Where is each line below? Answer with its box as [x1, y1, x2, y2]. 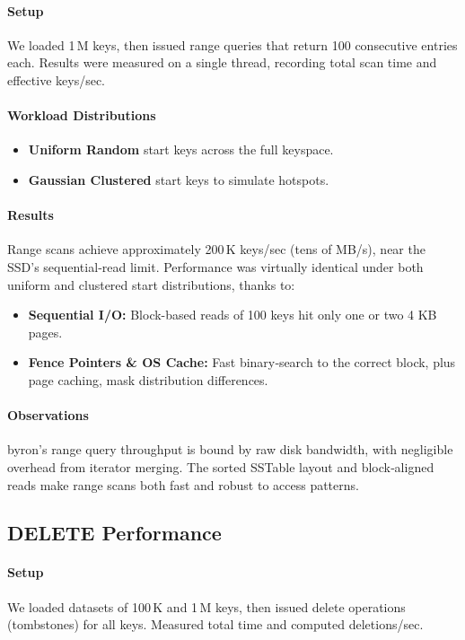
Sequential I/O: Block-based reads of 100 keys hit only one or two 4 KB [28, 305, 437, 324]
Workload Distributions [7, 106, 156, 125]
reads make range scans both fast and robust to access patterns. [7, 475, 359, 494]
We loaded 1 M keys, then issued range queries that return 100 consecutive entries [7, 35, 458, 54]
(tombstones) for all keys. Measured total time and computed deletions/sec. [7, 615, 424, 634]
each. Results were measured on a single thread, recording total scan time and [7, 53, 437, 72]
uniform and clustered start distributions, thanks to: [7, 275, 295, 294]
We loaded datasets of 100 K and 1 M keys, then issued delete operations [7, 597, 406, 616]
